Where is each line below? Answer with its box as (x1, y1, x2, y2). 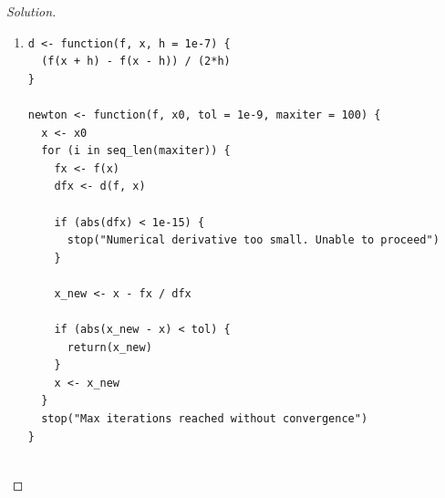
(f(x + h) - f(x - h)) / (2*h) (41, 55, 231, 68)
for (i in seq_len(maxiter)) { (41, 144, 231, 158)
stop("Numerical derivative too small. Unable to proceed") (67, 233, 440, 247)
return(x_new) (67, 340, 152, 354)
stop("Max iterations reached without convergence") (41, 412, 368, 426)
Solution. (6, 2, 57, 20)
